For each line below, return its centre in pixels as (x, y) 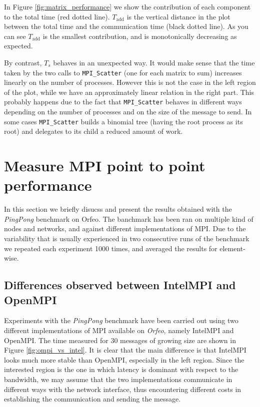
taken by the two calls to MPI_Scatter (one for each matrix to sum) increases (123, 72)
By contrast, (23, 62)
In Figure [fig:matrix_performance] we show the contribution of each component (127, 6)
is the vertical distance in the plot (178, 16)
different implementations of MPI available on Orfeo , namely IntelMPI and (119, 330)
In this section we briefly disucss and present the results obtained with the (118, 209)
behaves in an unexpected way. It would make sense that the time (154, 62)
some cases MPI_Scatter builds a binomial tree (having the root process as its (123, 121)
